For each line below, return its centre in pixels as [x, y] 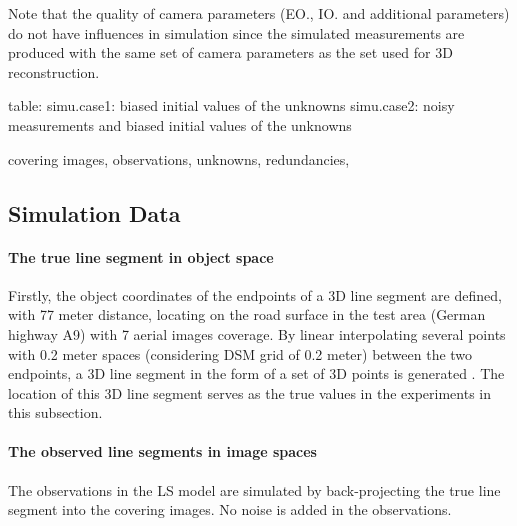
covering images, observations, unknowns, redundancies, [179, 158]
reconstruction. [54, 71]
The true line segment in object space [141, 256]
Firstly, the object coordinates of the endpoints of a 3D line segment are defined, [255, 294]
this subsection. [55, 412]
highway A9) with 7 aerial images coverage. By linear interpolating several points [257, 333]
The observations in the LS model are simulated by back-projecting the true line [254, 489]
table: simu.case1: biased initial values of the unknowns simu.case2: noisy [231, 105]
